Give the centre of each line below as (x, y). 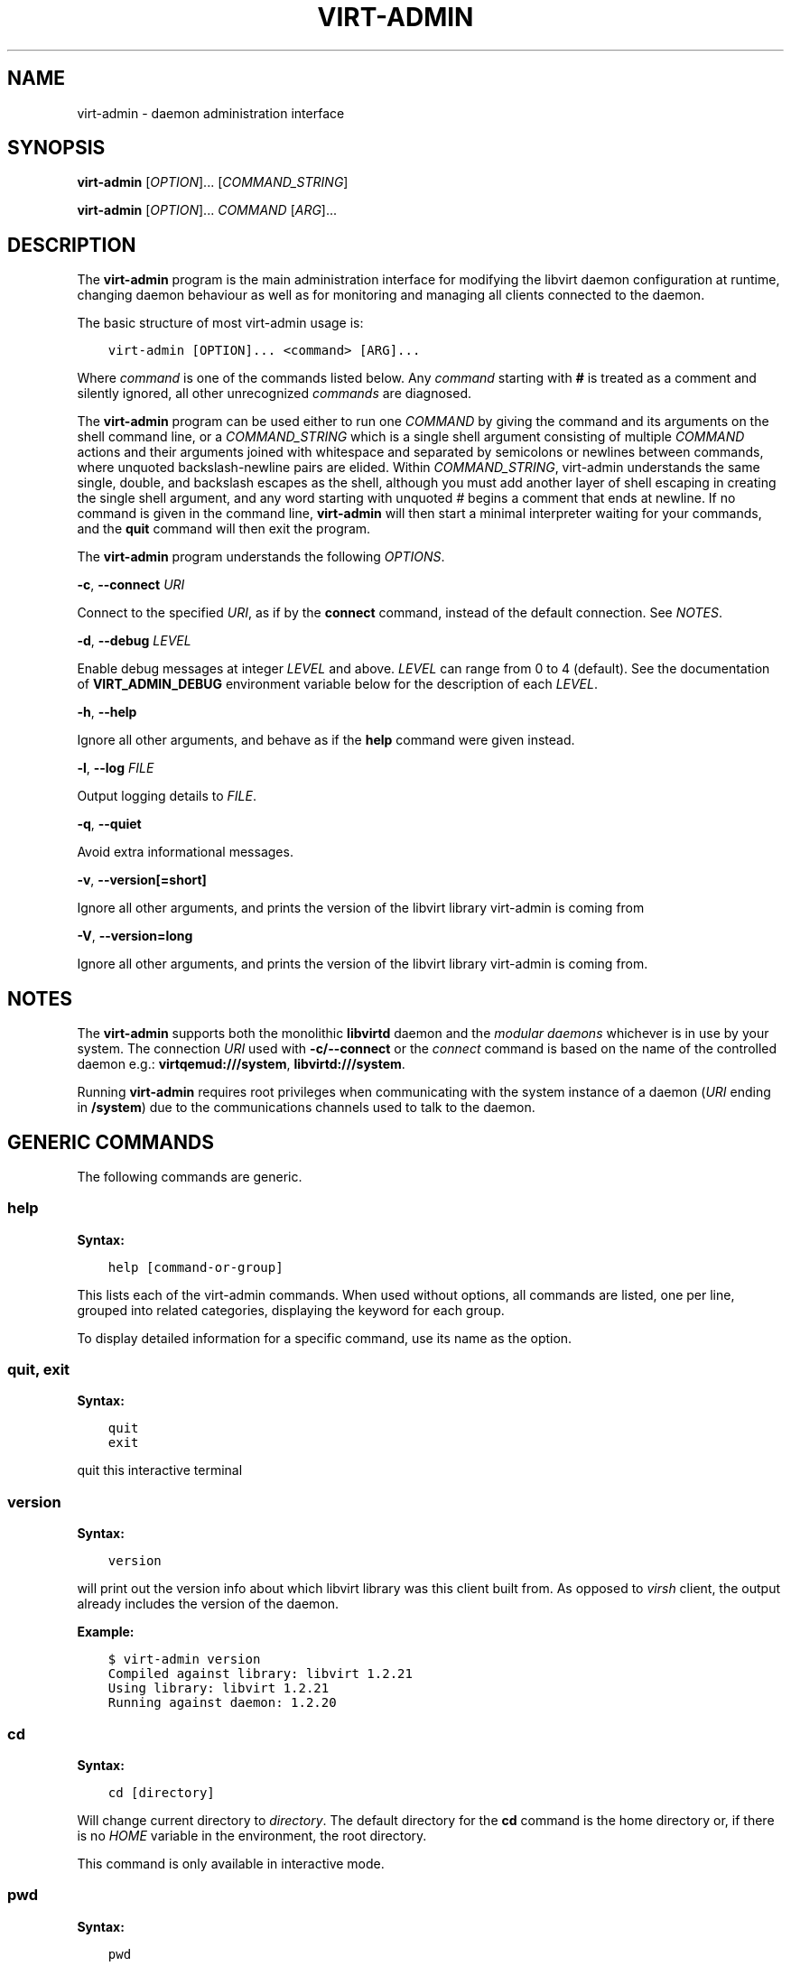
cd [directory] (161, 1792)
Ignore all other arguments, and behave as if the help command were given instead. (326, 740)
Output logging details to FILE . (167, 796)
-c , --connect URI (131, 585)
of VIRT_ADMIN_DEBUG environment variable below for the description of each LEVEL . (338, 684)
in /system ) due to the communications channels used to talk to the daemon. (306, 1108)
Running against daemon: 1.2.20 (222, 1703)
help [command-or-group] (195, 1267)
